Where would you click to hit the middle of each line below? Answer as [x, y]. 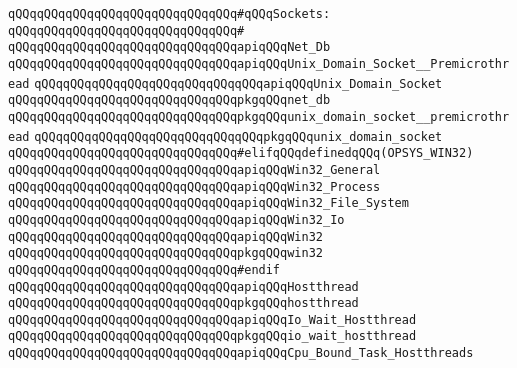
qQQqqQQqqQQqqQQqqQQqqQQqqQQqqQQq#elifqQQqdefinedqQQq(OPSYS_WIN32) [241, 153]
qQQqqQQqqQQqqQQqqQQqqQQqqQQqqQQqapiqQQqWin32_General [194, 169]
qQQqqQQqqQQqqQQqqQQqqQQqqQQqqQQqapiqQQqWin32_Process [194, 186]
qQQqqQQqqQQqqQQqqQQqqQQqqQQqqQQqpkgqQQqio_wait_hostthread [212, 336]
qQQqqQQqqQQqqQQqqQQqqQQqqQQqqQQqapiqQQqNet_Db [169, 47]
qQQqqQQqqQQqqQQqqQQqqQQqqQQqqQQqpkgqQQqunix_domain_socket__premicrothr [259, 116]
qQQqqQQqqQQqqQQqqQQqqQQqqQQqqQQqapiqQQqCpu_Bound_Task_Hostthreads [241, 353]
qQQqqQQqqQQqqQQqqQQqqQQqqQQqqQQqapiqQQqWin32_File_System [208, 203]
